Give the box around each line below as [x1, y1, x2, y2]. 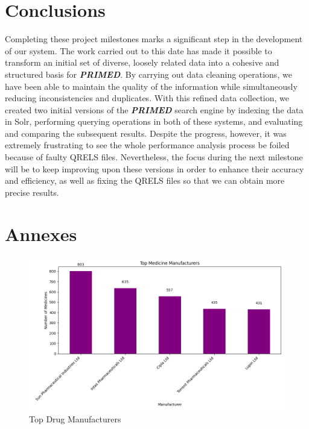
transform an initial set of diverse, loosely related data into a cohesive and [5, 56, 279, 69]
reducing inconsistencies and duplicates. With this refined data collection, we [5, 92, 290, 104]
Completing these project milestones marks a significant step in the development [5, 33, 303, 45]
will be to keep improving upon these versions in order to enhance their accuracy [5, 162, 304, 175]
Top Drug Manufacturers [29, 412, 121, 425]
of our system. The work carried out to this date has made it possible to [5, 44, 272, 57]
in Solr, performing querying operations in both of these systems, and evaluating [5, 115, 303, 128]
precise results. [5, 186, 59, 198]
